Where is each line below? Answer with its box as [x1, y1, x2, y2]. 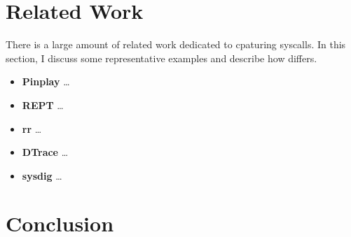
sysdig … [22, 168, 62, 182]
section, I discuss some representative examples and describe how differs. [6, 50, 317, 65]
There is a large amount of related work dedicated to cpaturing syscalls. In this [6, 37, 346, 52]
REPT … [22, 97, 64, 112]
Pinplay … [22, 74, 70, 89]
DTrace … [22, 145, 69, 159]
